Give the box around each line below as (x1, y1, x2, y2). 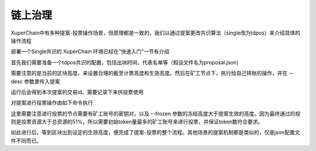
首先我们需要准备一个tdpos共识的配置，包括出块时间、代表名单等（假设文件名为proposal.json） (11, 59, 242, 66)
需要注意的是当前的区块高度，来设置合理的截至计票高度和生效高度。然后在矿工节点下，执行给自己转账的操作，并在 (11, 70, 288, 77)
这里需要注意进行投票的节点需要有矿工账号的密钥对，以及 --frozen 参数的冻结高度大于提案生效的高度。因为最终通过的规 (11, 110, 301, 117)
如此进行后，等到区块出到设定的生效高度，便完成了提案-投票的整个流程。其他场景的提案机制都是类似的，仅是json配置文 (11, 129, 300, 136)
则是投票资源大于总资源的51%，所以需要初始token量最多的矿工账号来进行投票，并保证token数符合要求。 (11, 118, 263, 125)
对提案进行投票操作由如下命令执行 (11, 99, 93, 107)
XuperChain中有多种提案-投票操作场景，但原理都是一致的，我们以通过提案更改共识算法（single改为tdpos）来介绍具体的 (11, 29, 301, 36)
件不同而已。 (11, 137, 42, 144)
